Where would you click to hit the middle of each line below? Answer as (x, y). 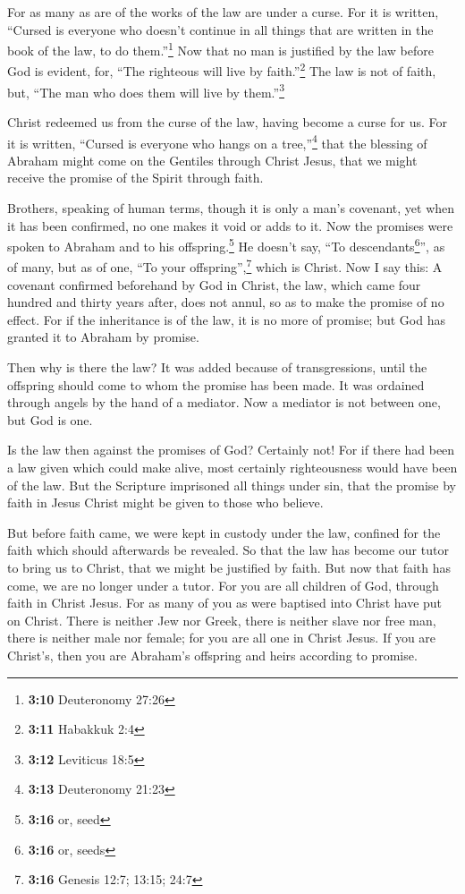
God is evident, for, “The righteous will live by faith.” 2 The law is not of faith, (222, 70)
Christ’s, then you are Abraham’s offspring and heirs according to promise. (212, 655)
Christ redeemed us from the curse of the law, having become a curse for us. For (227, 121)
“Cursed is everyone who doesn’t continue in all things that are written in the (220, 29)
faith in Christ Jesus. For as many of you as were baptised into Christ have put (225, 603)
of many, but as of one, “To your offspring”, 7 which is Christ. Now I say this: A (225, 266)
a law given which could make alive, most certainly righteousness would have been (232, 467)
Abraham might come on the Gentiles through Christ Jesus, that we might (212, 160)
